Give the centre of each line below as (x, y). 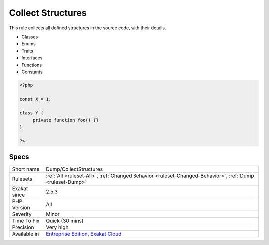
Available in (26, 234)
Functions (32, 65)
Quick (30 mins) (65, 221)
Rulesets (22, 179)
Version (21, 207)
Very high (57, 227)
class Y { (32, 113)
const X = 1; (36, 99)
